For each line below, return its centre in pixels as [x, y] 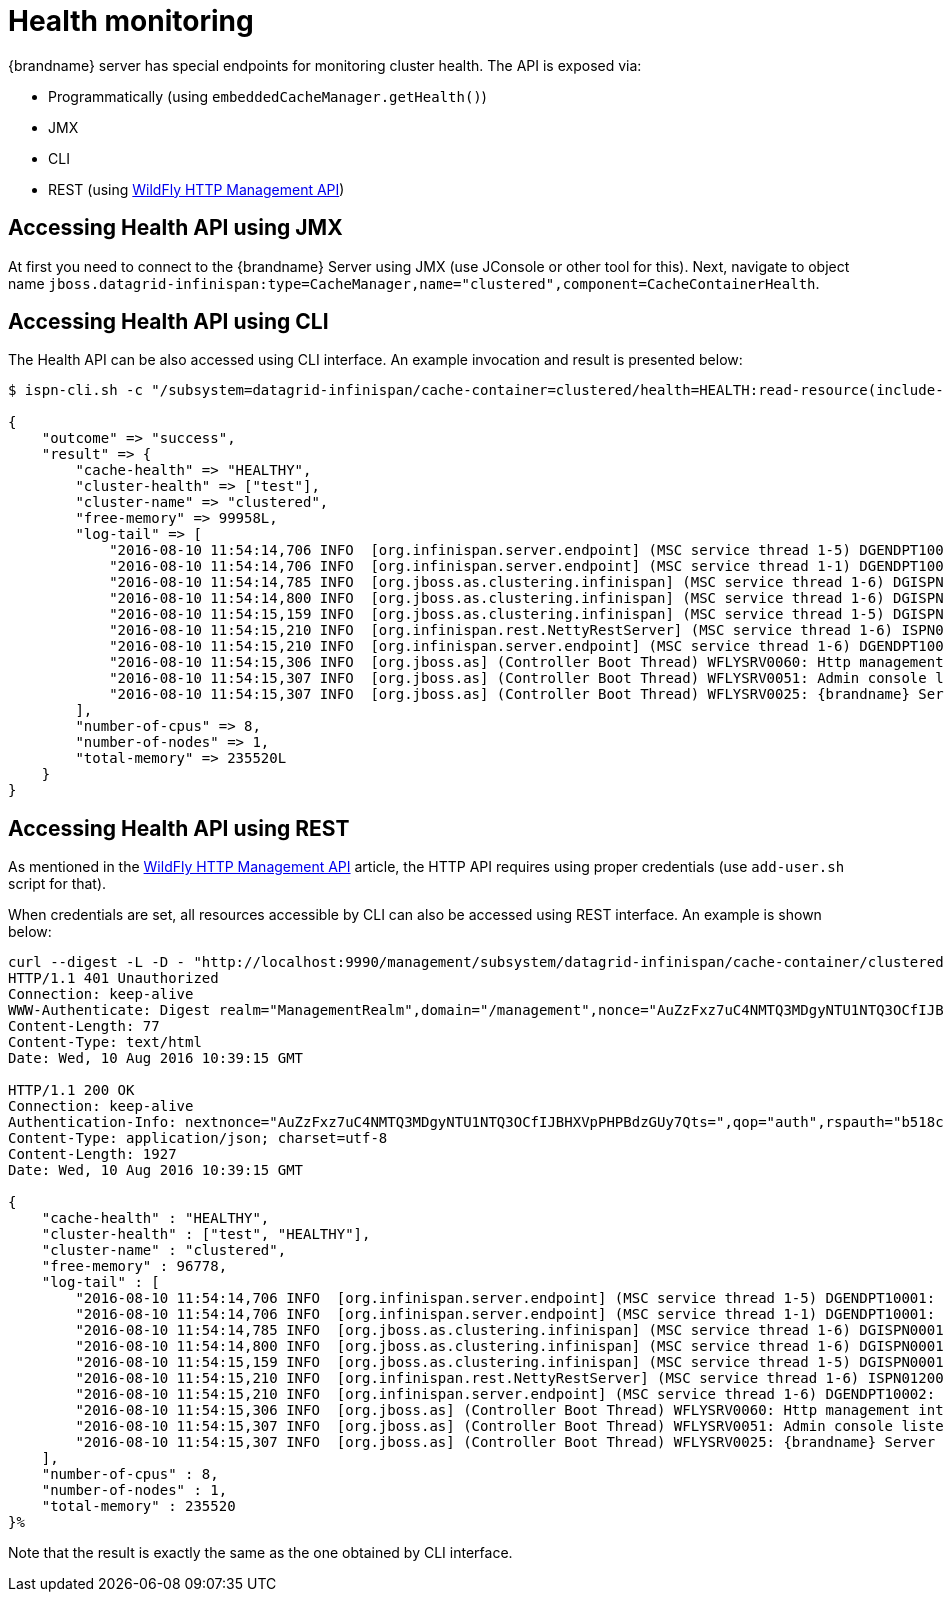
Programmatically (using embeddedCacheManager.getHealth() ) [267, 96]
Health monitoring [131, 21]
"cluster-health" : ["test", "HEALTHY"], [206, 1234]
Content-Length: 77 [84, 1026]
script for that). [57, 884]
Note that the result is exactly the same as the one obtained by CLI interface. [260, 1553]
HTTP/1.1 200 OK [71, 1090]
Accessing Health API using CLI [168, 322]
